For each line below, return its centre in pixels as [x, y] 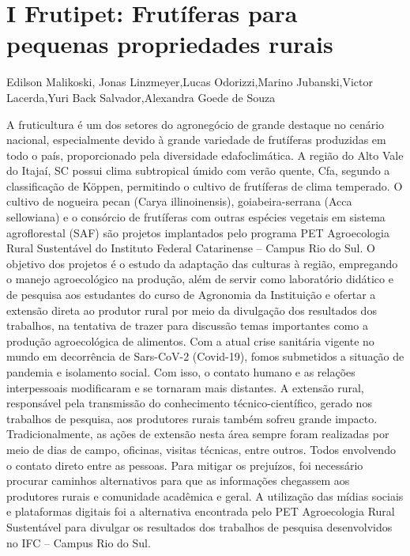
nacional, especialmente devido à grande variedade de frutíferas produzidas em [196, 140]
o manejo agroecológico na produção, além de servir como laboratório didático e [200, 279]
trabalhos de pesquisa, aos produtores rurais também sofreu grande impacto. [192, 418]
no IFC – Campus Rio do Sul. [79, 542]
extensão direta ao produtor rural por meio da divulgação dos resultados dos [192, 310]
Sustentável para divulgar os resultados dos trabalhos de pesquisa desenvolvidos [199, 526]
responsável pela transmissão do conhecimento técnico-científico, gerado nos [189, 403]
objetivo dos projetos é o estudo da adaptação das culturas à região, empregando [202, 263]
